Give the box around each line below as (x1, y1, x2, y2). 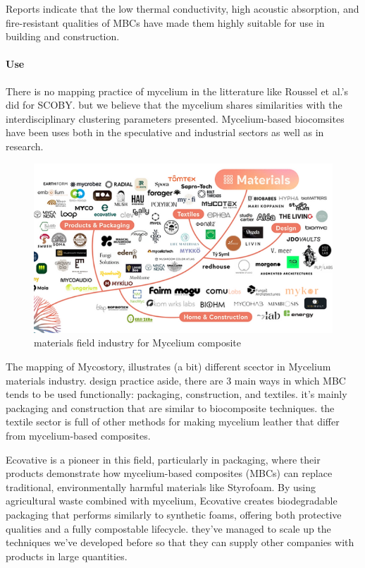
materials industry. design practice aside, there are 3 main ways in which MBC (6, 373, 346, 387)
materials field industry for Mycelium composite (34, 335, 241, 350)
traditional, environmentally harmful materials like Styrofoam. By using (6, 479, 316, 494)
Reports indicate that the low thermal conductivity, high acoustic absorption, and (6, 1, 359, 16)
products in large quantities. (6, 548, 128, 563)
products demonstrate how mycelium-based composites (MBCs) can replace (6, 466, 333, 481)
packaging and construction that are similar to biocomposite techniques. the (6, 400, 335, 415)
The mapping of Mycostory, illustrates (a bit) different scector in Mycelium (6, 359, 331, 374)
